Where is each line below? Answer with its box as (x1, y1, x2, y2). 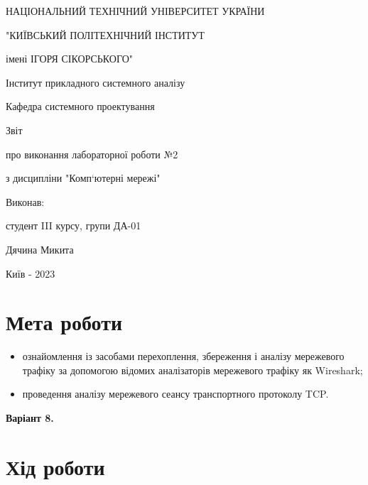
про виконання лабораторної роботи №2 (6, 146, 178, 161)
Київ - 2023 (6, 266, 55, 280)
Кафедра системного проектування (6, 99, 155, 114)
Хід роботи (6, 452, 105, 481)
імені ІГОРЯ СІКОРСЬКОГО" (6, 51, 134, 66)
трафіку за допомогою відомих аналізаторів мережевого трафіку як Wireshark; (22, 362, 363, 377)
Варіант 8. (6, 410, 54, 425)
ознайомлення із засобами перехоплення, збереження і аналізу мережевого (22, 349, 345, 364)
